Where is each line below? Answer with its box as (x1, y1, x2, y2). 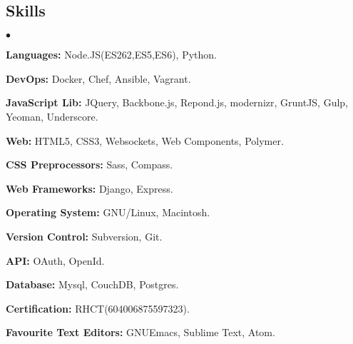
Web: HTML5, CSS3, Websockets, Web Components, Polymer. (6, 133, 284, 148)
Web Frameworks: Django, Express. (6, 181, 173, 196)
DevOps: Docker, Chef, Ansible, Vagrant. (6, 71, 191, 86)
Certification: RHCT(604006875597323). (6, 300, 190, 315)
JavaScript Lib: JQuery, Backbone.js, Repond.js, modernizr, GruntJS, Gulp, (6, 95, 349, 110)
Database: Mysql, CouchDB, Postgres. (6, 277, 179, 292)
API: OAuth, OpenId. (6, 253, 105, 268)
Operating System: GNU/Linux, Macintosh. (6, 205, 210, 220)
